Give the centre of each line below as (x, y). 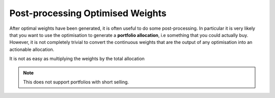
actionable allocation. (32, 49)
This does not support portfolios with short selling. (76, 82)
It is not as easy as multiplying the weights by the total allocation (77, 59)
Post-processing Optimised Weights (88, 13)
